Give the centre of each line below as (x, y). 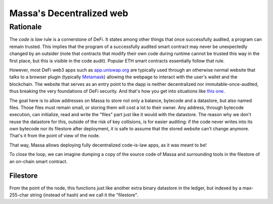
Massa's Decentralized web (69, 13)
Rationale (26, 27)
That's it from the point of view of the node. (55, 136)
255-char (19, 195)
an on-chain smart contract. (38, 161)
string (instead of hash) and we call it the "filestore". (84, 195)
